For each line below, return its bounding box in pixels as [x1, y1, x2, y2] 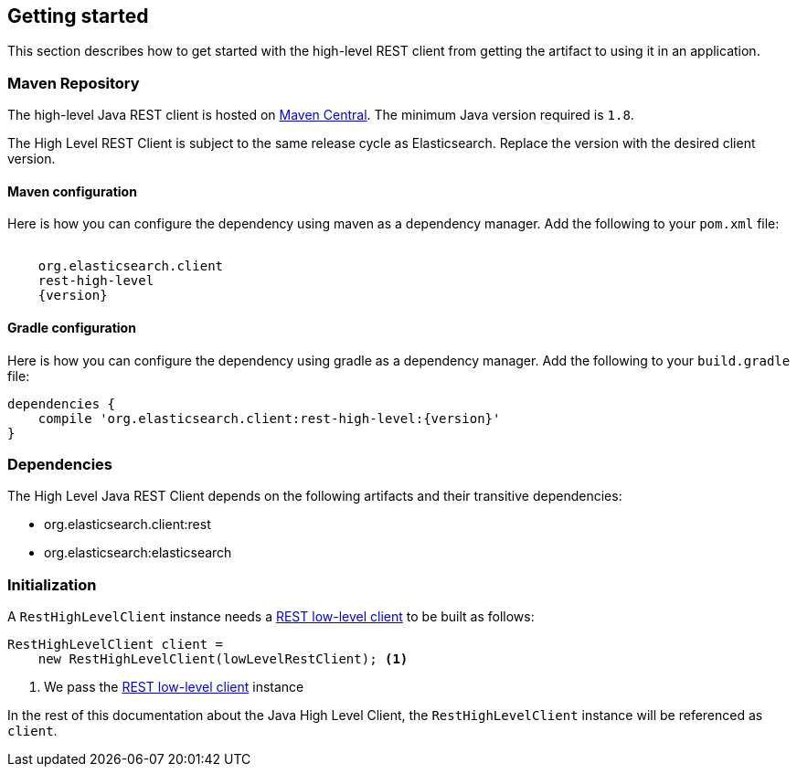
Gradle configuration [7, 320, 136, 335]
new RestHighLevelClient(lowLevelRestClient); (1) [37, 652, 409, 667]
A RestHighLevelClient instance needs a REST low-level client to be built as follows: [7, 609, 535, 625]
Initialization [7, 575, 97, 594]
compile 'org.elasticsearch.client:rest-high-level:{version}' [37, 410, 501, 426]
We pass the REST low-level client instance [44, 679, 304, 695]
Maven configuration [7, 183, 137, 199]
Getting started [7, 5, 149, 27]
